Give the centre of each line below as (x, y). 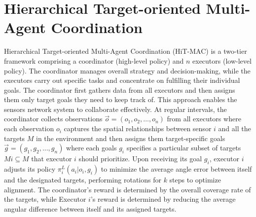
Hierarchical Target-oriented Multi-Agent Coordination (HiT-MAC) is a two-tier (126, 51)
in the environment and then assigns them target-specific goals (131, 138)
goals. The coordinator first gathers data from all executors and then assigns (120, 90)
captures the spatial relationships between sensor (138, 128)
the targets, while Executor (45, 199)
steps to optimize (195, 180)
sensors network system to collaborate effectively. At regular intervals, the (115, 109)
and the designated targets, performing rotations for (83, 180)
